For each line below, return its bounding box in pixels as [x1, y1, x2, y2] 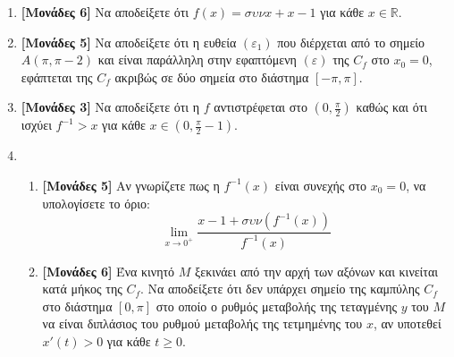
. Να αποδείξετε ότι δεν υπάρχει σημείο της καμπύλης [140, 279, 420, 298]
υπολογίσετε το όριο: [42, 193, 150, 212]
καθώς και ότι [356, 98, 428, 116]
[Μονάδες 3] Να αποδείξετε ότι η [21, 98, 200, 116]
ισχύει [21, 115, 52, 134]
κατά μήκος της [42, 279, 122, 298]
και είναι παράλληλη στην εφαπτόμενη [97, 50, 297, 69]
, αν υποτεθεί [373, 314, 441, 333]
